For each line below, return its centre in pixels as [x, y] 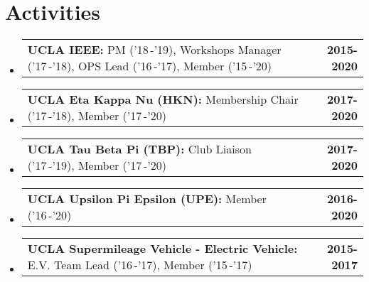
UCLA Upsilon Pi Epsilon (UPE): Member [147, 199]
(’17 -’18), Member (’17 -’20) [97, 116]
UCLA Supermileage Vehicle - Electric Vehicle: [162, 249]
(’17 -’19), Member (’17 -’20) [97, 166]
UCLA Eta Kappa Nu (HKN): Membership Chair [163, 99]
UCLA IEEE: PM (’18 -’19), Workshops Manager [154, 50]
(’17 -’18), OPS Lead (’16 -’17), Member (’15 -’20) [149, 66]
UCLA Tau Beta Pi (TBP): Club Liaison [139, 149]
